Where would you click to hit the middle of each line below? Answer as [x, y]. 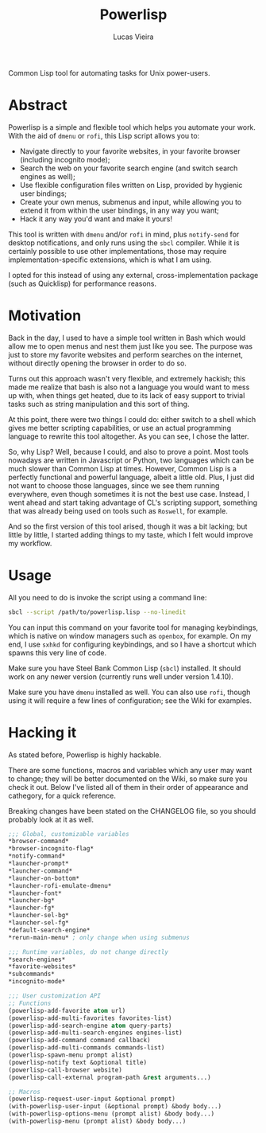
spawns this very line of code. [58, 652]
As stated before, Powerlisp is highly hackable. [85, 755]
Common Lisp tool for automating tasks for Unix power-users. [109, 72]
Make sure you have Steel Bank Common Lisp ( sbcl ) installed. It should [125, 668]
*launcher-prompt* [39, 864]
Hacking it [42, 732]
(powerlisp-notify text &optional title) [78, 1062]
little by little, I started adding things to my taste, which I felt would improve [131, 534]
